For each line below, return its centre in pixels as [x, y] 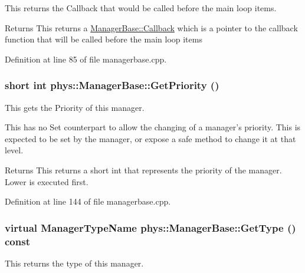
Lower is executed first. [47, 181]
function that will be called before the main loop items [104, 39]
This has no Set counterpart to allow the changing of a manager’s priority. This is [153, 127]
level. [14, 150]
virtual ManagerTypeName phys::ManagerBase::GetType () [150, 227]
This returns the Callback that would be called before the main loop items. [141, 8]
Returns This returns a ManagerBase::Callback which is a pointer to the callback [151, 27]
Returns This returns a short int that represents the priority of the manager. [143, 170]
